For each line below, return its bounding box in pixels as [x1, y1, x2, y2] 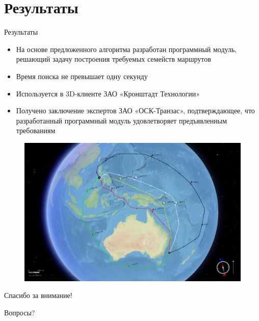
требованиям [16, 125, 56, 136]
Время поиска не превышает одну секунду [16, 70, 148, 81]
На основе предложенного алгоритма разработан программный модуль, [16, 43, 237, 54]
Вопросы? [4, 307, 35, 317]
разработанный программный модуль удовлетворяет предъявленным [16, 115, 227, 126]
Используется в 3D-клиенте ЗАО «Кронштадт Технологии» [16, 88, 200, 98]
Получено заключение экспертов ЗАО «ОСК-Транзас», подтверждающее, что [16, 105, 255, 116]
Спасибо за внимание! [4, 290, 72, 301]
